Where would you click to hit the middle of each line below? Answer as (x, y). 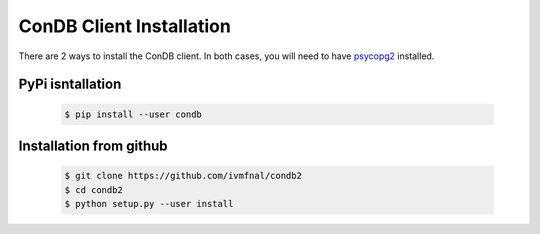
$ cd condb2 (94, 189)
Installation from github (93, 145)
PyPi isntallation (70, 84)
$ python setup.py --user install (149, 203)
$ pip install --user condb (133, 114)
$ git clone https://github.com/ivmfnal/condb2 (183, 176)
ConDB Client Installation (125, 26)
